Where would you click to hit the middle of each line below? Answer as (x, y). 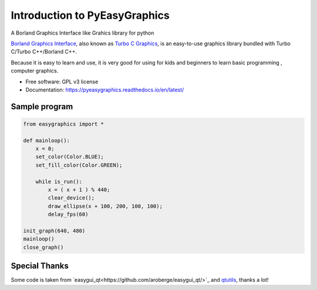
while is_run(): (59, 181)
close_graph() (43, 247)
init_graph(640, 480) (54, 231)
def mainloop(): (47, 140)
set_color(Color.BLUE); (70, 157)
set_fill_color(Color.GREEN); (79, 165)
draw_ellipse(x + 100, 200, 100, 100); (105, 206)
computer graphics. (35, 71)
